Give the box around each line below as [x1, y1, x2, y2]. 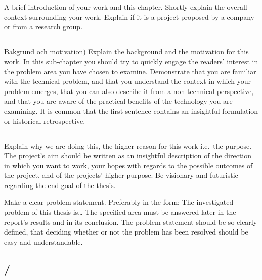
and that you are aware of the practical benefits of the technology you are [4, 96, 233, 106]
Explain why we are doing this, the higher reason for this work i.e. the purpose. [4, 140, 252, 151]
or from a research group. [4, 21, 83, 32]
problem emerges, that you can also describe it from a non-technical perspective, [4, 85, 254, 96]
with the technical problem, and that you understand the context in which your [4, 76, 251, 86]
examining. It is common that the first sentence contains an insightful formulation [4, 105, 258, 116]
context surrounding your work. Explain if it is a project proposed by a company [4, 11, 254, 22]
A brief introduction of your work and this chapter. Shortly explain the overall [4, 2, 247, 12]
